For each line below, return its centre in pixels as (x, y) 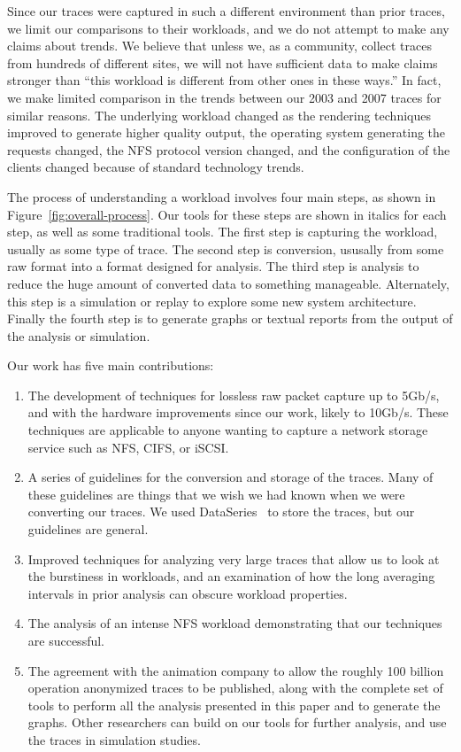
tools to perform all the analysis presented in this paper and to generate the (234, 705)
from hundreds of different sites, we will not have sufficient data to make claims (223, 62)
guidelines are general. (88, 529)
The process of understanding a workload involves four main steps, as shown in (222, 196)
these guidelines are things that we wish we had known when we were (216, 494)
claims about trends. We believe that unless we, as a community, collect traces (219, 46)
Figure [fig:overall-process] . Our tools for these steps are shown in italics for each (227, 214)
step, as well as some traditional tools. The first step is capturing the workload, (223, 232)
